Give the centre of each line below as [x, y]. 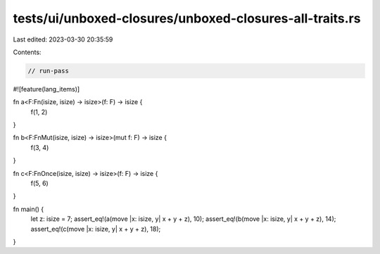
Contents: [27, 52]
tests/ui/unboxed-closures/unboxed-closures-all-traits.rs [187, 18]
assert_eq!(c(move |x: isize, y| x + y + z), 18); [96, 229]
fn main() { [28, 209]
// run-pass [49, 71]
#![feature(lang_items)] [46, 89]
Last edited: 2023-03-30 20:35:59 [63, 39]
